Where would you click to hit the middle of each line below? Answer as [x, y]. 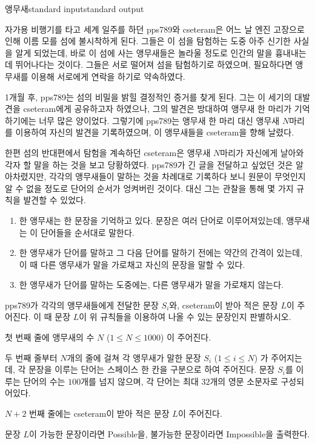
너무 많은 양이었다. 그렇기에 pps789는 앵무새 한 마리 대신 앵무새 [159, 120]
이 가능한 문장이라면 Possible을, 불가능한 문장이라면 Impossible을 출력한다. [169, 433]
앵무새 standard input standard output [75, 8]
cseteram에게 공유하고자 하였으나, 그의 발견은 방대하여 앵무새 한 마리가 [157, 109]
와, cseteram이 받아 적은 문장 [224, 305]
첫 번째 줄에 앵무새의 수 [50, 337]
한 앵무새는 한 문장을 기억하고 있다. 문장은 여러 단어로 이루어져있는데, [151, 220]
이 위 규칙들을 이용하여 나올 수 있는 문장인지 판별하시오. [185, 317]
